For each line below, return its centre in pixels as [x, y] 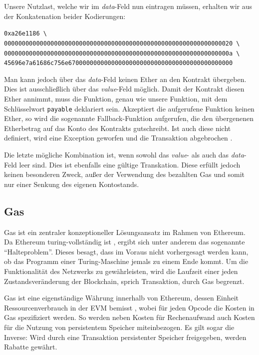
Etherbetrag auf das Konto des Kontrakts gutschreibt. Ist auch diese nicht [118, 128]
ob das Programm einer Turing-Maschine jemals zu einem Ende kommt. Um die [126, 261]
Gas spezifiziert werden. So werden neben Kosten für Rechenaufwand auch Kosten [129, 317]
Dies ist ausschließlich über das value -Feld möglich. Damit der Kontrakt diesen [124, 89]
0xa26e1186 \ [25, 34]
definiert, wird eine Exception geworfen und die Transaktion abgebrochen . [118, 138]
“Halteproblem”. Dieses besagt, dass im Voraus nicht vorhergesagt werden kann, [126, 251]
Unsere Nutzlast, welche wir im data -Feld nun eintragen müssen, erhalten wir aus [128, 6]
